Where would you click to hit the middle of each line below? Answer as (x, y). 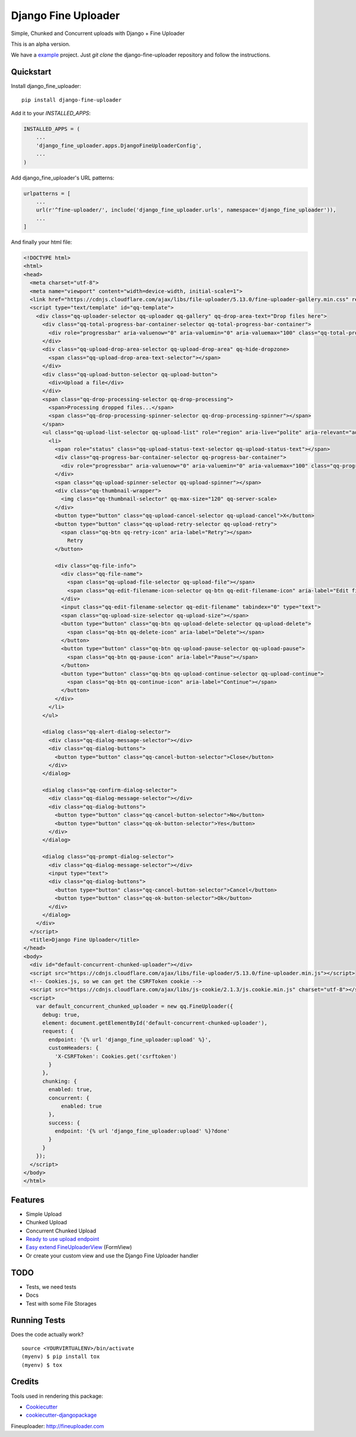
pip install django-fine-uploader (71, 100)
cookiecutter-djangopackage (61, 1415)
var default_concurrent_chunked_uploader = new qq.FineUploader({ (135, 1006)
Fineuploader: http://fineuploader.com (58, 1426)
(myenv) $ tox (42, 1365)
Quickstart (31, 72)
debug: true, (61, 1014)
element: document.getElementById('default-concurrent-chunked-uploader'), (155, 1023)
